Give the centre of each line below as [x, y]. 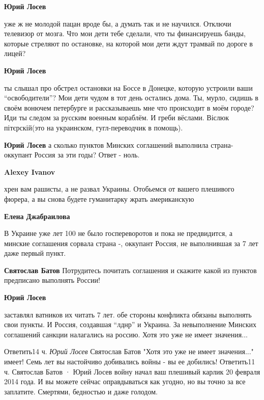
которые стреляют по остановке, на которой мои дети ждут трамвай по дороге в [128, 43]
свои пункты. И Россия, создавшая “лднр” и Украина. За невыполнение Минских [130, 324]
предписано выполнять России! [52, 280]
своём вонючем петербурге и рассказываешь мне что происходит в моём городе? [129, 107]
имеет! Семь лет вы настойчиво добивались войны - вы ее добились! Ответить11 [130, 362]
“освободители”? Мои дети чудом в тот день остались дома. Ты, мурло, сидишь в [131, 98]
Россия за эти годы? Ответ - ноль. [87, 155]
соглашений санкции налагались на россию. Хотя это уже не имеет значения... [126, 334]
